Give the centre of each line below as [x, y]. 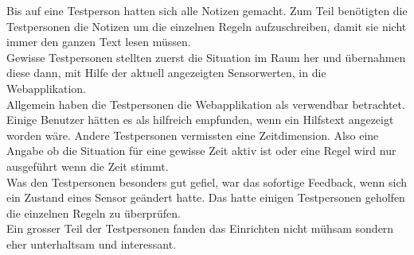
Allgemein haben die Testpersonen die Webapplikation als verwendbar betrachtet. [206, 104]
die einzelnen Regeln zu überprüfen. [94, 212]
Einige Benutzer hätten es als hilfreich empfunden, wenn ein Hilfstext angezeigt [200, 120]
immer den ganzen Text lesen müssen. [99, 42]
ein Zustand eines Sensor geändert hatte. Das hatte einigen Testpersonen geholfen [206, 197]
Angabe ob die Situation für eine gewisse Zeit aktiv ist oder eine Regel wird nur [201, 151]
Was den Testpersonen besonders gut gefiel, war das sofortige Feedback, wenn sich [207, 182]
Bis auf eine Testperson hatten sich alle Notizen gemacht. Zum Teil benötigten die [207, 10]
